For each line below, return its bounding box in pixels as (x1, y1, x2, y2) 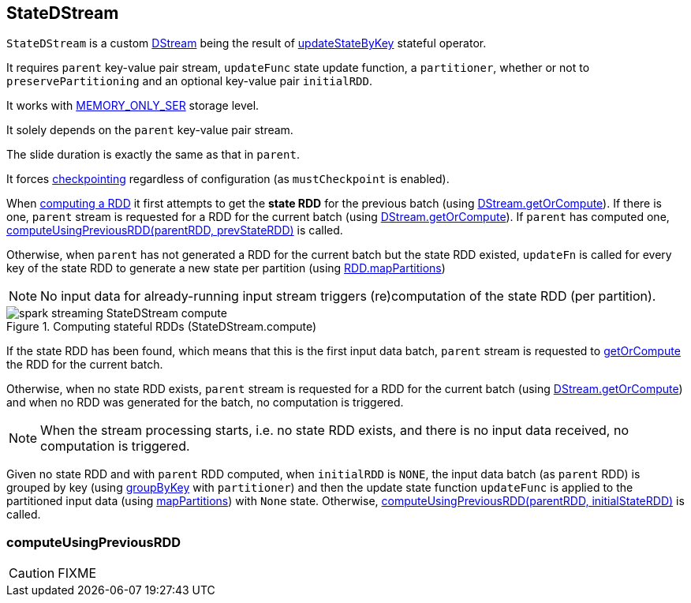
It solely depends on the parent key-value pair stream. (6, 123, 293, 137)
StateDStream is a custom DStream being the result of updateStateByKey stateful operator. (6, 36, 487, 51)
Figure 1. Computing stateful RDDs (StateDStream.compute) (6, 320, 317, 334)
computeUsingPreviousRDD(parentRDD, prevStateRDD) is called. (6, 223, 343, 238)
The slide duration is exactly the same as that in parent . (6, 148, 300, 162)
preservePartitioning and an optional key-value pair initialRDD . (6, 74, 372, 88)
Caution (9, 565, 55, 582)
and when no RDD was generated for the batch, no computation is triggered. (6, 395, 404, 410)
